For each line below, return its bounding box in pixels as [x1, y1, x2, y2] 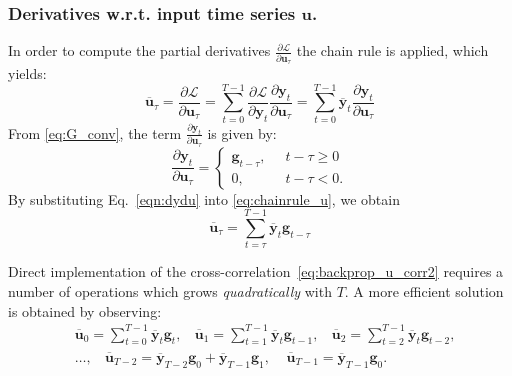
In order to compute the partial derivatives [8, 40, 271, 61]
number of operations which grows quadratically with [8, 280, 332, 301]
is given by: [207, 122, 277, 143]
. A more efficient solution [344, 280, 504, 301]
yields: [8, 62, 47, 83]
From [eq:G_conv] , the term [8, 122, 182, 143]
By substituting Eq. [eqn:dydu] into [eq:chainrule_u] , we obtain [8, 188, 400, 209]
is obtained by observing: [8, 300, 162, 321]
